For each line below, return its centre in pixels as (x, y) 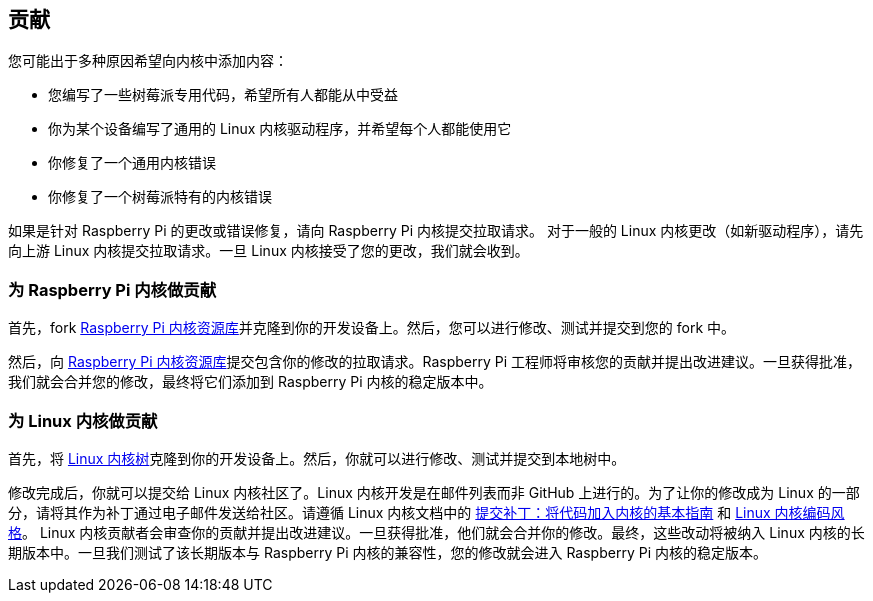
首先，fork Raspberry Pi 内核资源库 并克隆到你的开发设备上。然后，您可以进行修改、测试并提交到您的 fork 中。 (372, 328)
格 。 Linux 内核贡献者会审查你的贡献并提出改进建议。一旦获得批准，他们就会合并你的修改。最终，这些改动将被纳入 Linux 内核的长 (436, 532)
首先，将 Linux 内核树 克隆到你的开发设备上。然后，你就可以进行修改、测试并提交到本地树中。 (317, 458)
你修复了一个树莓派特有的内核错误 (160, 197)
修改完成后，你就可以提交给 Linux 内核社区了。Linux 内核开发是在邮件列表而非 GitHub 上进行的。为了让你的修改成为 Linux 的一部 (434, 492)
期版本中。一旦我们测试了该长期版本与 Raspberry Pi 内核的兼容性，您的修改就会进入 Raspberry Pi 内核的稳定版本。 (387, 552)
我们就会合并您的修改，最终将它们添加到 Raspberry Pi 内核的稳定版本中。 (250, 382)
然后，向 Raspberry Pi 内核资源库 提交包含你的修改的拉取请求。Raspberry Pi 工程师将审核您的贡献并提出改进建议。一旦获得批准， (435, 362)
